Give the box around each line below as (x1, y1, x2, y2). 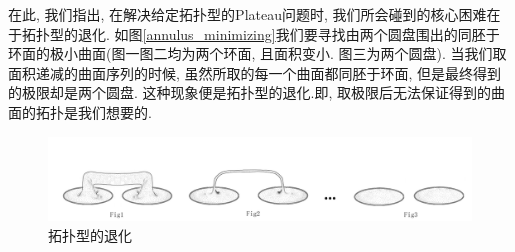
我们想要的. (77, 101, 152, 122)
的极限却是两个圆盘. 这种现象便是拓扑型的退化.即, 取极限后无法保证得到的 (8, 82, 491, 103)
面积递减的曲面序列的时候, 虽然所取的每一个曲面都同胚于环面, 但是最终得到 (8, 62, 502, 83)
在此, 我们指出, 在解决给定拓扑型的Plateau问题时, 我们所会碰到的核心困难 (8, 4, 487, 24)
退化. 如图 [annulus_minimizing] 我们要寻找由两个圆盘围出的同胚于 (77, 23, 500, 44)
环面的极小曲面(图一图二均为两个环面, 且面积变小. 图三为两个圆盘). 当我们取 (8, 43, 507, 64)
